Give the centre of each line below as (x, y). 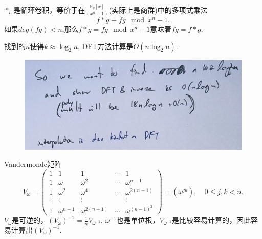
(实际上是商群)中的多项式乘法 (158, 9)
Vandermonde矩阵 (33, 164)
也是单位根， (138, 220)
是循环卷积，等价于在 (49, 9)
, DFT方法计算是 (106, 46)
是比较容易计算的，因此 (212, 220)
